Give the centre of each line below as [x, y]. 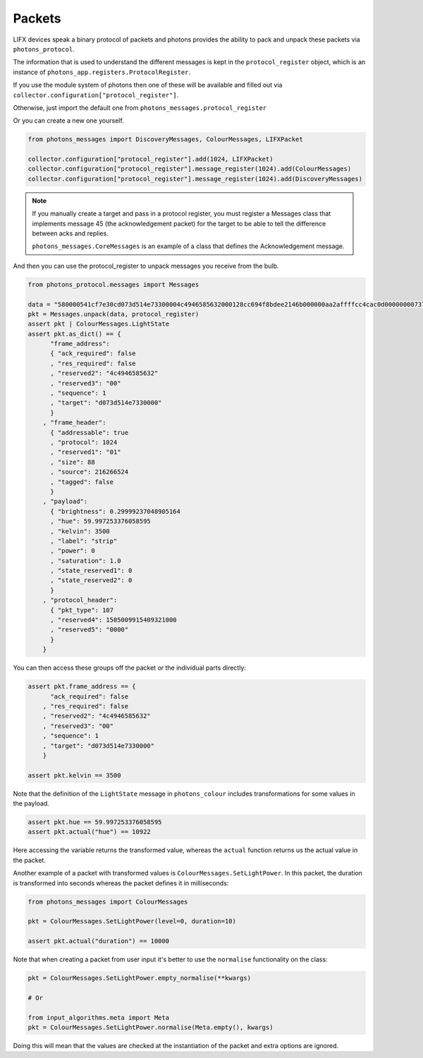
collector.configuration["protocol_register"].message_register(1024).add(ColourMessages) [190, 169]
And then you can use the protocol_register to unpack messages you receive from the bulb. [146, 266]
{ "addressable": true [90, 432]
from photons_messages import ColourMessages [108, 902]
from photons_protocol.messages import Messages [114, 284]
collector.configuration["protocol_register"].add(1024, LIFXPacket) [151, 159]
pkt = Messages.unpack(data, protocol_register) [114, 314]
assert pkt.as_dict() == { [74, 334]
